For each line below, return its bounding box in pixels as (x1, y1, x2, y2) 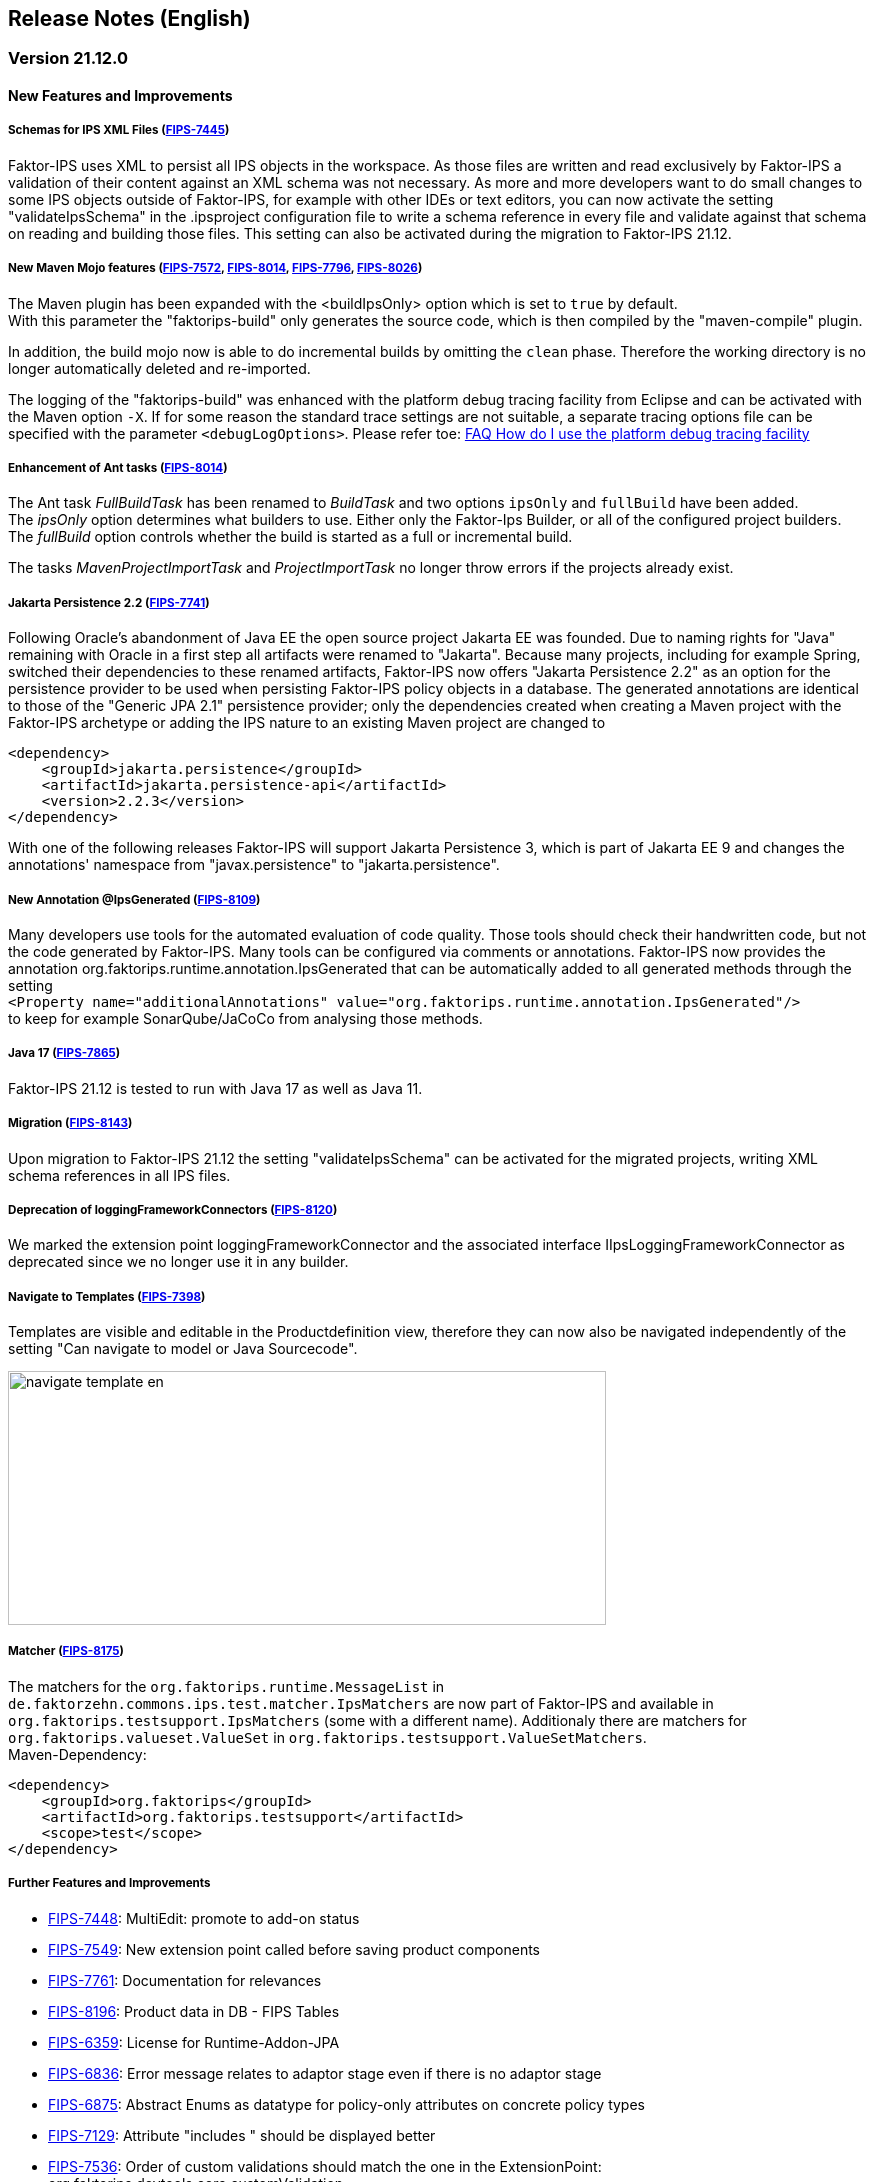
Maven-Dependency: (8, 1745, 147, 1763)
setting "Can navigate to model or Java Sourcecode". (8, 1340, 358, 1358)
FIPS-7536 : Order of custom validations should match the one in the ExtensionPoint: (48, 2157, 602, 2175)
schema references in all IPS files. (8, 1166, 231, 1184)
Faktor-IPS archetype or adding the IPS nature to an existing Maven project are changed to (8, 714, 606, 732)
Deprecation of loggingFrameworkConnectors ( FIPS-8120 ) (8, 1202, 338, 1217)
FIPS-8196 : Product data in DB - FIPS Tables (48, 2002, 340, 2020)
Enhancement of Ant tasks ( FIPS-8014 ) (8, 460, 228, 475)
